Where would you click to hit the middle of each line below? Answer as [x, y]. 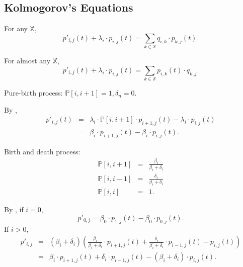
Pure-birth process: [33, 93]
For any [16, 28]
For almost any [27, 61]
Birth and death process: [42, 151]
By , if [14, 209]
